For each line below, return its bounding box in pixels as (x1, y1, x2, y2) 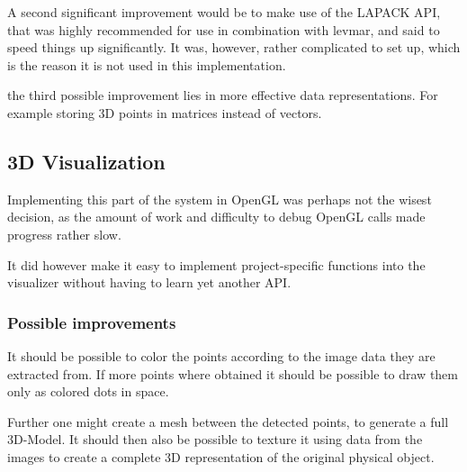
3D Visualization (7, 147, 166, 175)
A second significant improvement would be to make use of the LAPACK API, (7, 3, 441, 21)
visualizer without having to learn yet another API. (7, 273, 292, 292)
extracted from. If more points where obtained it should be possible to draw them (7, 364, 459, 383)
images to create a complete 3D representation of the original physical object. (7, 447, 435, 466)
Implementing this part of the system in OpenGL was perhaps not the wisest (7, 189, 432, 208)
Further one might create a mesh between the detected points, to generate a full (7, 412, 449, 431)
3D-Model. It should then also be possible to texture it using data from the (7, 430, 423, 449)
